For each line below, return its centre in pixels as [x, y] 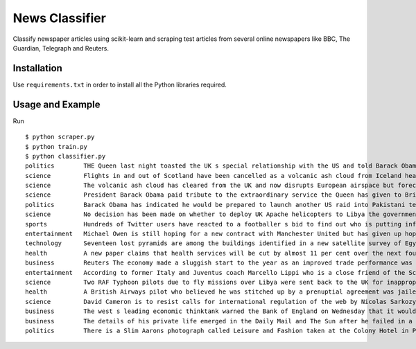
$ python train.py [57, 146]
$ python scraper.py [60, 137]
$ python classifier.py [66, 156]
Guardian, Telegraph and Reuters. [61, 48]
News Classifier [60, 18]
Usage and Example [57, 104]
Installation [37, 68]
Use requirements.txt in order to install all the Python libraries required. [120, 84]
